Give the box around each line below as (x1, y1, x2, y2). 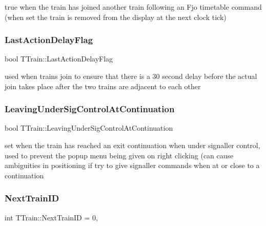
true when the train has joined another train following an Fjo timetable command (5, 2, 262, 12)
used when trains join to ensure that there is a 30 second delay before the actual (5, 71, 257, 81)
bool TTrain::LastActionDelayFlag (5, 53, 113, 64)
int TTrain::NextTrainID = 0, (5, 212, 98, 222)
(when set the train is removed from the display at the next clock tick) (5, 11, 227, 22)
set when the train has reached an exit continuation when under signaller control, (5, 140, 260, 150)
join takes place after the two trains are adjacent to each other (5, 80, 201, 91)
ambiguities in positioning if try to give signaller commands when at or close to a (5, 160, 260, 171)
